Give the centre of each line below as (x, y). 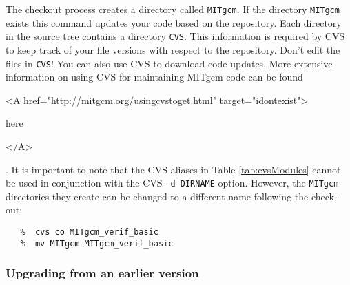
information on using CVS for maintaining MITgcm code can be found (154, 77)
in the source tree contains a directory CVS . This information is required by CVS (175, 36)
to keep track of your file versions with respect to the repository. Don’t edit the (173, 49)
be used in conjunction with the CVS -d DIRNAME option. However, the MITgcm (172, 183)
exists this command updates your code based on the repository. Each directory (174, 22)
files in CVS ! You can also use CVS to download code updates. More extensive (169, 63)
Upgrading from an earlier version (102, 273)
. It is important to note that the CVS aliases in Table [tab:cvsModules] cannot (173, 169)
